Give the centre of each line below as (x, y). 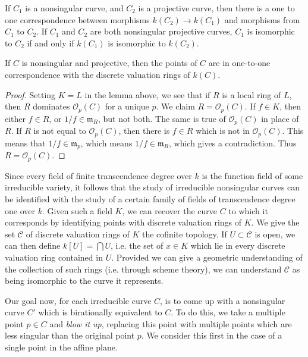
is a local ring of (252, 94)
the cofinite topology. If (184, 234)
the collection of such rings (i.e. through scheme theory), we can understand (143, 269)
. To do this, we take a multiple (228, 312)
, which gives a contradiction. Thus (232, 143)
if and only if (51, 43)
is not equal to (60, 131)
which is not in (223, 131)
